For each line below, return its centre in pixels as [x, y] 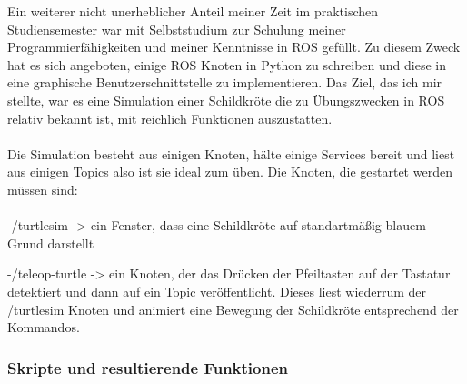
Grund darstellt [51, 243]
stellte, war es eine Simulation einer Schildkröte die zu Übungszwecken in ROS [226, 100]
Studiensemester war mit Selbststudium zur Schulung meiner [177, 29]
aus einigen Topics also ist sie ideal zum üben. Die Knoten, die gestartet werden [230, 172]
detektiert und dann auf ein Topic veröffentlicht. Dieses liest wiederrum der [217, 291]
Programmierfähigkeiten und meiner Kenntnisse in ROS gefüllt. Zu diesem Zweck [234, 47]
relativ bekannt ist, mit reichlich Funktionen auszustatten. [170, 118]
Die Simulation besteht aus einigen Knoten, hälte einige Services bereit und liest [231, 153]
